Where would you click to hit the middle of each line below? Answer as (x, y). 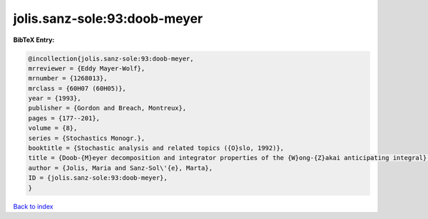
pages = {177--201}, (64, 118)
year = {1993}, (55, 98)
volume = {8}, (53, 128)
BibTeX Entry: (34, 40)
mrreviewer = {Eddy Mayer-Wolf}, (87, 68)
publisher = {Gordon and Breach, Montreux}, (107, 108)
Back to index (33, 206)
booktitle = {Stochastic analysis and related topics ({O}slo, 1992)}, (156, 148)
